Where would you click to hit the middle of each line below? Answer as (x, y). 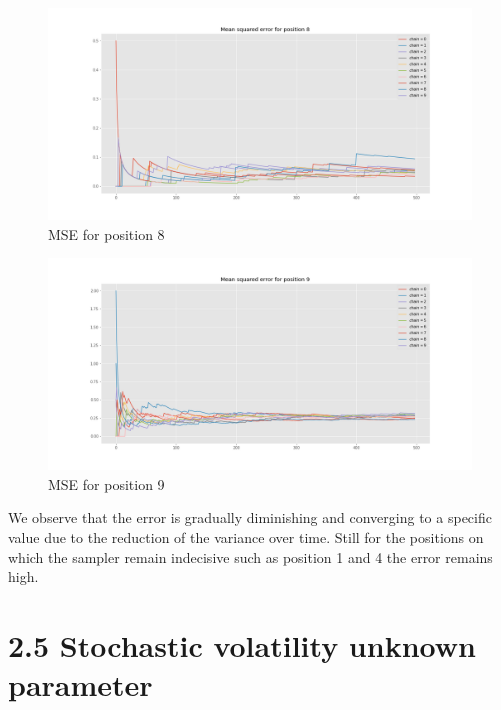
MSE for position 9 (106, 483)
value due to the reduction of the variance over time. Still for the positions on (246, 536)
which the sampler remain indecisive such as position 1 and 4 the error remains (250, 556)
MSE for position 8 (106, 233)
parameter (80, 684)
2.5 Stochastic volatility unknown (242, 644)
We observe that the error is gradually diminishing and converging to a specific (250, 517)
